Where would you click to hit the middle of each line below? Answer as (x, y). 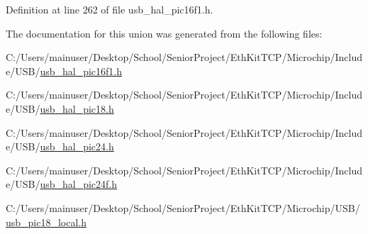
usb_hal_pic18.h (77, 108)
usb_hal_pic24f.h (79, 184)
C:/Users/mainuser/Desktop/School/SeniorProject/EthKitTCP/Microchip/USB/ (183, 207)
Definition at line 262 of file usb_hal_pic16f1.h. (110, 9)
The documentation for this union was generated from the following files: (164, 33)
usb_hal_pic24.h (77, 146)
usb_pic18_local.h (46, 222)
